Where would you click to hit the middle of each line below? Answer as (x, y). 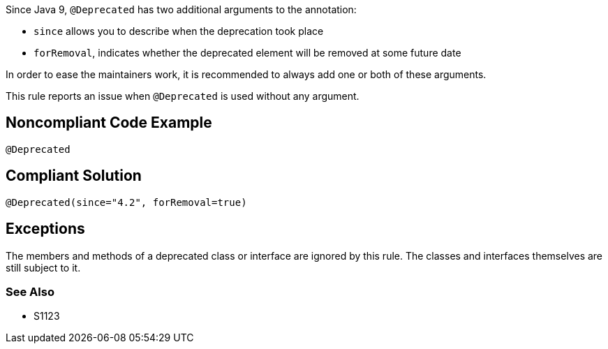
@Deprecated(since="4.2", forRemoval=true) (126, 202)
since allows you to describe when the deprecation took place (179, 31)
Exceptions (45, 229)
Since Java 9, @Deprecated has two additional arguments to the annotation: (181, 9)
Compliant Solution (74, 176)
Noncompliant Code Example (109, 123)
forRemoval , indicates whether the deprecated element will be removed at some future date (247, 53)
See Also (30, 291)
